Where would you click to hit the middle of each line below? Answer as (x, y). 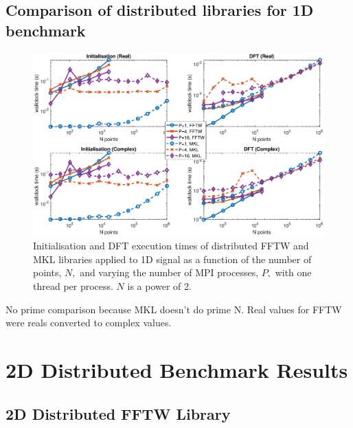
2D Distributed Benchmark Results (177, 370)
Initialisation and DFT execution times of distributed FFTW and (171, 246)
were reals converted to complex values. (89, 323)
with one (293, 272)
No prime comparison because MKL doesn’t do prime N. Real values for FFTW (174, 309)
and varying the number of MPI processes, (169, 272)
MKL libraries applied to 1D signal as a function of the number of (172, 259)
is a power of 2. (159, 286)
